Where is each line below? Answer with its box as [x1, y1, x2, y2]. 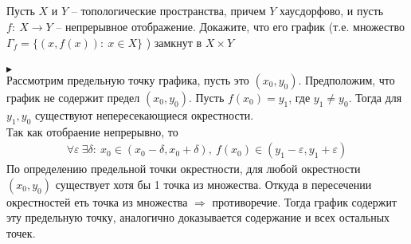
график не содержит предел [6, 89, 140, 105]
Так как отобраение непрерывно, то [6, 123, 178, 140]
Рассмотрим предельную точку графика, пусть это [6, 71, 249, 88]
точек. [6, 224, 36, 241]
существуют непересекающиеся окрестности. [35, 106, 254, 123]
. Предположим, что [298, 71, 395, 88]
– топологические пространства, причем [71, 2, 266, 19]
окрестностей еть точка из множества [6, 193, 188, 210]
